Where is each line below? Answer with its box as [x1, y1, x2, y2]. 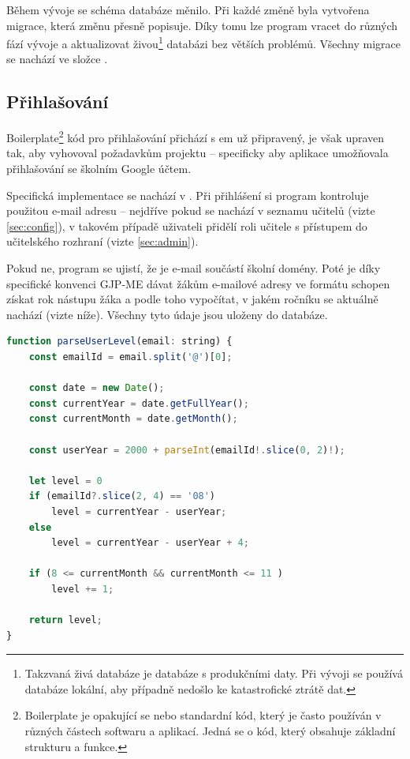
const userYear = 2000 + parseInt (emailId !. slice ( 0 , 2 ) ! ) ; [28, 444, 345, 456]
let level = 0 [28, 475, 102, 487]
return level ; [28, 614, 102, 626]
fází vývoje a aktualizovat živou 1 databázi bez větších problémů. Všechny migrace [6, 33, 401, 51]
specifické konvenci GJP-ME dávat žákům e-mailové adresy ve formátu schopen [6, 275, 390, 291]
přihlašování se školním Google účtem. [6, 160, 192, 177]
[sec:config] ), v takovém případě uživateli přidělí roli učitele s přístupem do [6, 217, 367, 234]
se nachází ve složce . [6, 51, 108, 67]
